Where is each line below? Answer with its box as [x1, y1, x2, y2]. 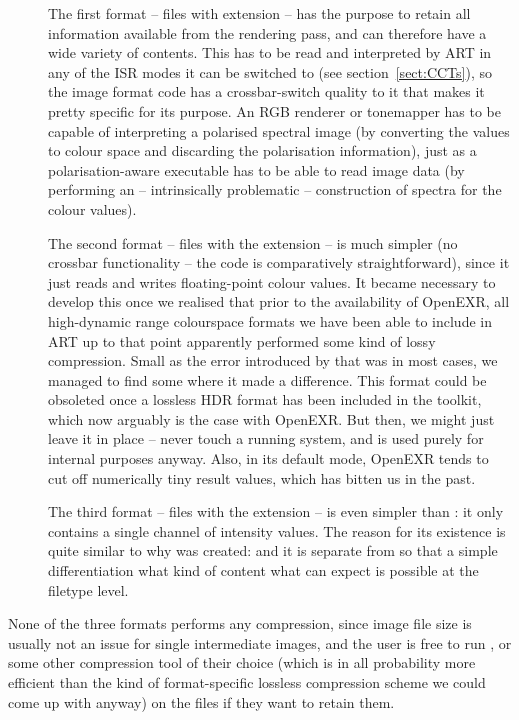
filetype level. [48, 579, 129, 600]
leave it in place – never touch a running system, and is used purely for [48, 428, 484, 449]
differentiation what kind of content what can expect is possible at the [48, 560, 479, 581]
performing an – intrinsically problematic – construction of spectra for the [48, 179, 502, 200]
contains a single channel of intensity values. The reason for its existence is [48, 520, 506, 541]
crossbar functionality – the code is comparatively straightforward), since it [48, 252, 510, 273]
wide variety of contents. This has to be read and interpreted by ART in [48, 42, 492, 63]
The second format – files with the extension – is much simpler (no [48, 232, 458, 253]
